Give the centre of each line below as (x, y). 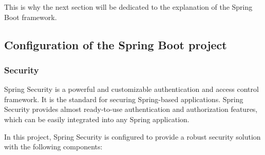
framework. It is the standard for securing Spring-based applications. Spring (124, 99)
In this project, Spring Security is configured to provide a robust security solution (132, 136)
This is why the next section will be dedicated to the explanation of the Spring (128, 7)
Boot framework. (31, 17)
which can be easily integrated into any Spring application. (97, 119)
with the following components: (53, 147)
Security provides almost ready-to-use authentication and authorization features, (131, 109)
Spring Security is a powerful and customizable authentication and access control (131, 89)
